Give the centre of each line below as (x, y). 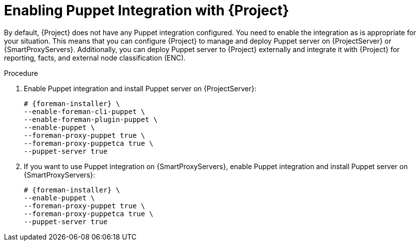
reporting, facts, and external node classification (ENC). (95, 58)
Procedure (21, 73)
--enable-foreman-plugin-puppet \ (91, 119)
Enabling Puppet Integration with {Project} (147, 10)
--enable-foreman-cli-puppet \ (85, 111)
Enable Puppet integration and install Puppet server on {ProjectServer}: (140, 88)
